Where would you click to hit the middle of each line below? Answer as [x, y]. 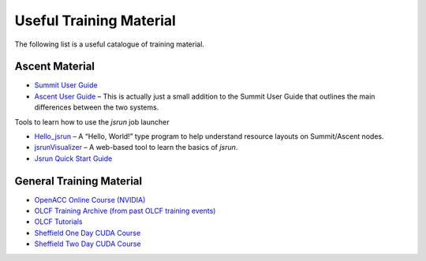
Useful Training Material [95, 21]
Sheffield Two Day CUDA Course [88, 244]
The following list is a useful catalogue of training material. [110, 44]
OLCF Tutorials [58, 222]
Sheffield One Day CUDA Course [88, 233]
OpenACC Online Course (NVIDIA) [90, 199]
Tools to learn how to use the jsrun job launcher [92, 121]
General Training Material [78, 181]
